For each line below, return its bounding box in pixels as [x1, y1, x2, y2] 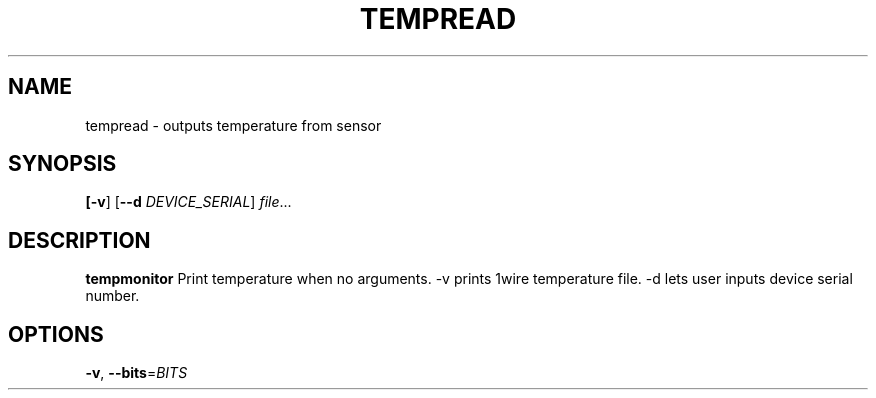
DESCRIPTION [8, 227, 151, 253]
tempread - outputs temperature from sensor [85, 116, 382, 134]
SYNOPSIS [8, 151, 117, 177]
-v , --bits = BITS [85, 364, 188, 382]
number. [85, 287, 140, 305]
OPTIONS [8, 321, 104, 347]
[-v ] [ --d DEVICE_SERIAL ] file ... [85, 193, 292, 211]
